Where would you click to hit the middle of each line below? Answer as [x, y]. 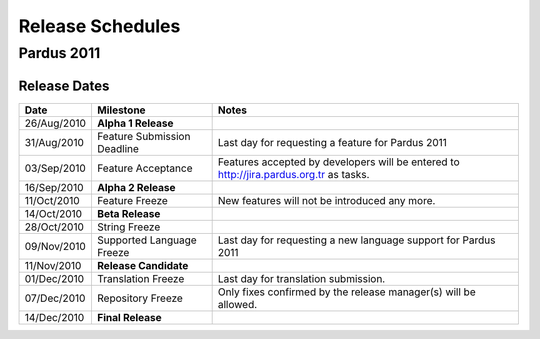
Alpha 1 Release [135, 123]
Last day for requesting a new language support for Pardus [356, 240]
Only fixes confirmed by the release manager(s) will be [346, 292]
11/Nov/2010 [53, 265]
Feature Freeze [132, 200]
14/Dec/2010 [54, 317]
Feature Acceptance [145, 168]
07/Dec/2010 [55, 298]
